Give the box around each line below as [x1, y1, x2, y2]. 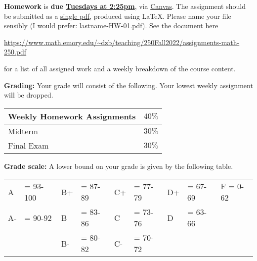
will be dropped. [4, 90, 53, 100]
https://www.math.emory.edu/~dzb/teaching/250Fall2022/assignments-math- [4, 37, 240, 47]
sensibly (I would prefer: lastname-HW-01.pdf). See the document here [4, 20, 218, 31]
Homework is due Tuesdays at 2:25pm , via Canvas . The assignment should [4, 1, 246, 11]
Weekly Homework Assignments [8, 110, 136, 122]
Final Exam [8, 139, 49, 151]
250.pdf [4, 47, 27, 57]
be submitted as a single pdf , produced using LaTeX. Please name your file [4, 10, 231, 21]
